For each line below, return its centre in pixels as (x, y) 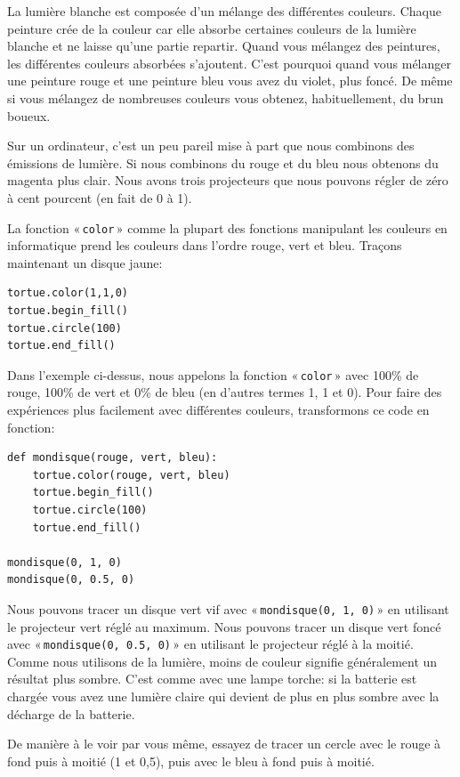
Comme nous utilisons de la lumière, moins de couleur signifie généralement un (222, 661)
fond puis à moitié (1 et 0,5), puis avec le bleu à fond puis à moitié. (191, 761)
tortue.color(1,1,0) (68, 293)
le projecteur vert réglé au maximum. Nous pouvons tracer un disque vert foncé (224, 626)
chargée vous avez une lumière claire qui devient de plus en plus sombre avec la (223, 696)
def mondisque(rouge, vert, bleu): (113, 458)
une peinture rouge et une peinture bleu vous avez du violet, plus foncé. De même (230, 81)
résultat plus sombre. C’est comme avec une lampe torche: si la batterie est (212, 679)
